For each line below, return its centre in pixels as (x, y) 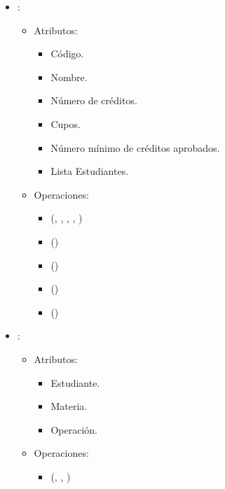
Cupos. (66, 123)
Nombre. (69, 77)
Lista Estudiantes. (90, 171)
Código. (67, 54)
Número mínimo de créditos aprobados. (135, 147)
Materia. (69, 406)
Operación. (74, 429)
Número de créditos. (94, 100)
